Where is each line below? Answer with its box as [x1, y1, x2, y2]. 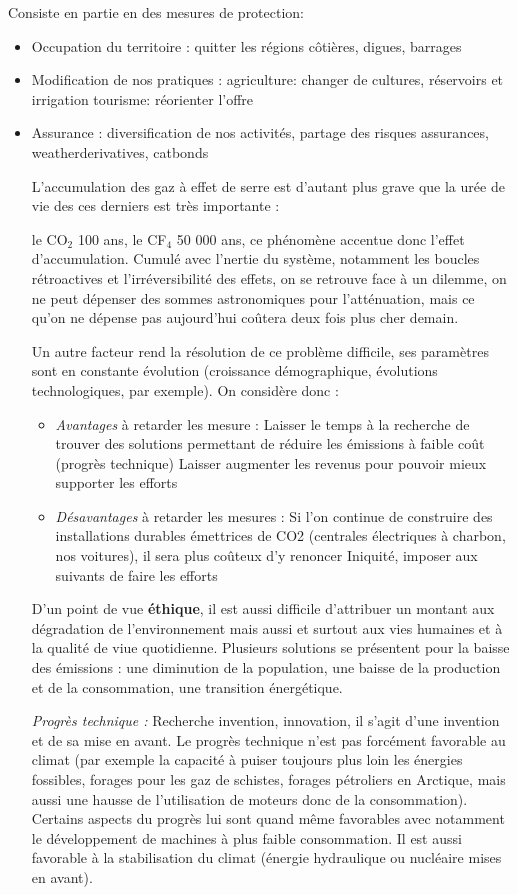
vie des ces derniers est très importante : [31, 195, 280, 216]
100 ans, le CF [77, 228, 167, 249]
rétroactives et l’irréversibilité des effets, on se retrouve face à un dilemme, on [31, 267, 507, 288]
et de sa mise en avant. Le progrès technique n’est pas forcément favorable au [31, 729, 506, 750]
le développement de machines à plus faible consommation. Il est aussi [31, 827, 462, 848]
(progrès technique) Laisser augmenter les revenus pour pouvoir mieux [55, 452, 487, 473]
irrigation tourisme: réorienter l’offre [31, 88, 254, 109]
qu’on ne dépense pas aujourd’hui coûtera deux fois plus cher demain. [31, 307, 459, 328]
